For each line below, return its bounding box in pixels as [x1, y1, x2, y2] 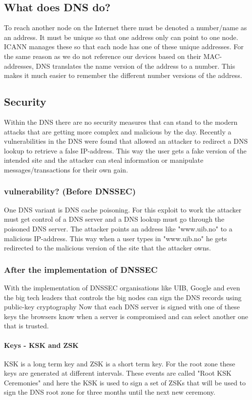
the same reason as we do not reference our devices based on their [4, 51, 201, 61]
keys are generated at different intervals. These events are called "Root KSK [4, 368, 231, 378]
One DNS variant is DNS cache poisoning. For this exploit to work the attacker [4, 204, 242, 214]
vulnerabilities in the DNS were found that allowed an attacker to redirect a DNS [4, 136, 248, 146]
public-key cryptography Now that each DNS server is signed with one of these [4, 302, 240, 312]
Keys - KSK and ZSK [4, 340, 79, 350]
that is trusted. [4, 321, 49, 331]
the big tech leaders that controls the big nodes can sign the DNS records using [4, 292, 242, 302]
